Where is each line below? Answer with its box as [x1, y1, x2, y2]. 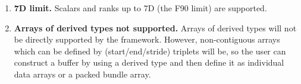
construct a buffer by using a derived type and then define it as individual [14, 56, 284, 69]
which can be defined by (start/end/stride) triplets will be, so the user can [14, 44, 286, 57]
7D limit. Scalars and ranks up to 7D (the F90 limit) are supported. [14, 2, 267, 14]
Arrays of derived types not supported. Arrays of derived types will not [14, 21, 297, 34]
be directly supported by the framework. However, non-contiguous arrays [14, 33, 280, 46]
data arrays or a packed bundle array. [14, 67, 151, 80]
